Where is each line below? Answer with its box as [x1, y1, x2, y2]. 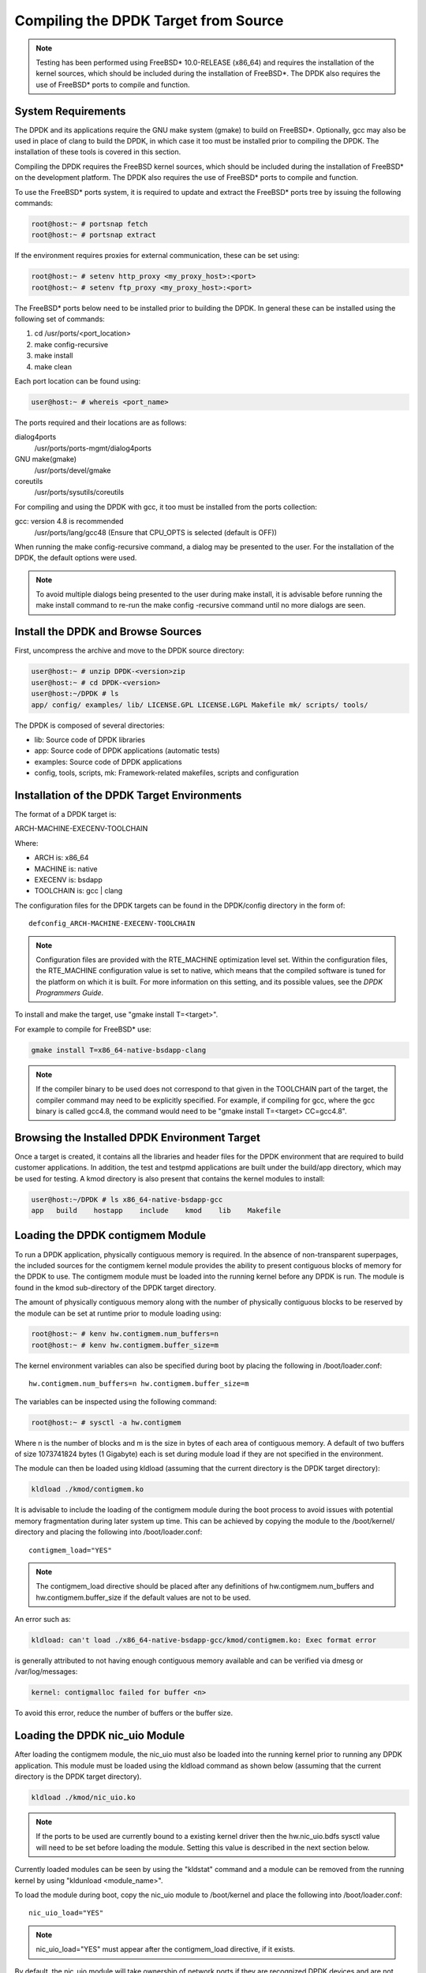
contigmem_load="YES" [28, 1545, 112, 1555]
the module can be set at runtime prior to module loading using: [14, 1308, 222, 1318]
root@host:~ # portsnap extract [31, 230, 157, 240]
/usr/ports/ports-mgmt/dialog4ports [34, 443, 151, 453]
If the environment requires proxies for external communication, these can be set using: [14, 251, 300, 260]
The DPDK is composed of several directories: [14, 721, 165, 730]
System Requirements [14, 104, 126, 118]
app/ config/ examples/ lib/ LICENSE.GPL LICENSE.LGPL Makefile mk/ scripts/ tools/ [31, 700, 368, 709]
